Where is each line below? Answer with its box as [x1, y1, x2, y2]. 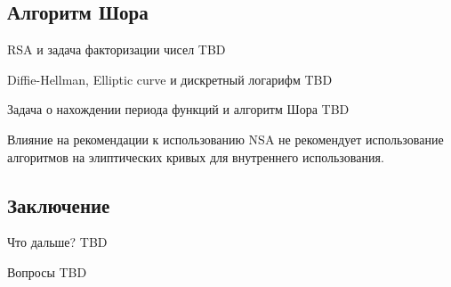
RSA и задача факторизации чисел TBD [7, 40, 226, 59]
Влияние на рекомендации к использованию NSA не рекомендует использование [7, 129, 444, 148]
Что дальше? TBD [7, 233, 108, 251]
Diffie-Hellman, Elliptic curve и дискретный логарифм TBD [7, 70, 333, 88]
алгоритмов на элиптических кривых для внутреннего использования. [7, 147, 384, 166]
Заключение [7, 191, 110, 218]
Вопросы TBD [7, 262, 87, 281]
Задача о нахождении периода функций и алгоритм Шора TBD [7, 100, 350, 119]
